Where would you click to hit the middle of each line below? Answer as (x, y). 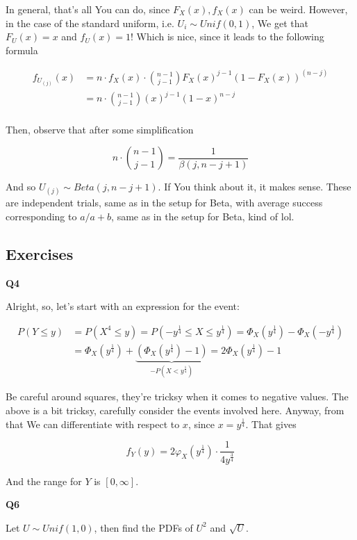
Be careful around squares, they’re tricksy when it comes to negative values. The (177, 396)
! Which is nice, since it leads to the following (227, 36)
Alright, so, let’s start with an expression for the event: (123, 306)
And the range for (44, 481)
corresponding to (41, 216)
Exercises (40, 253)
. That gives (271, 424)
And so (21, 187)
